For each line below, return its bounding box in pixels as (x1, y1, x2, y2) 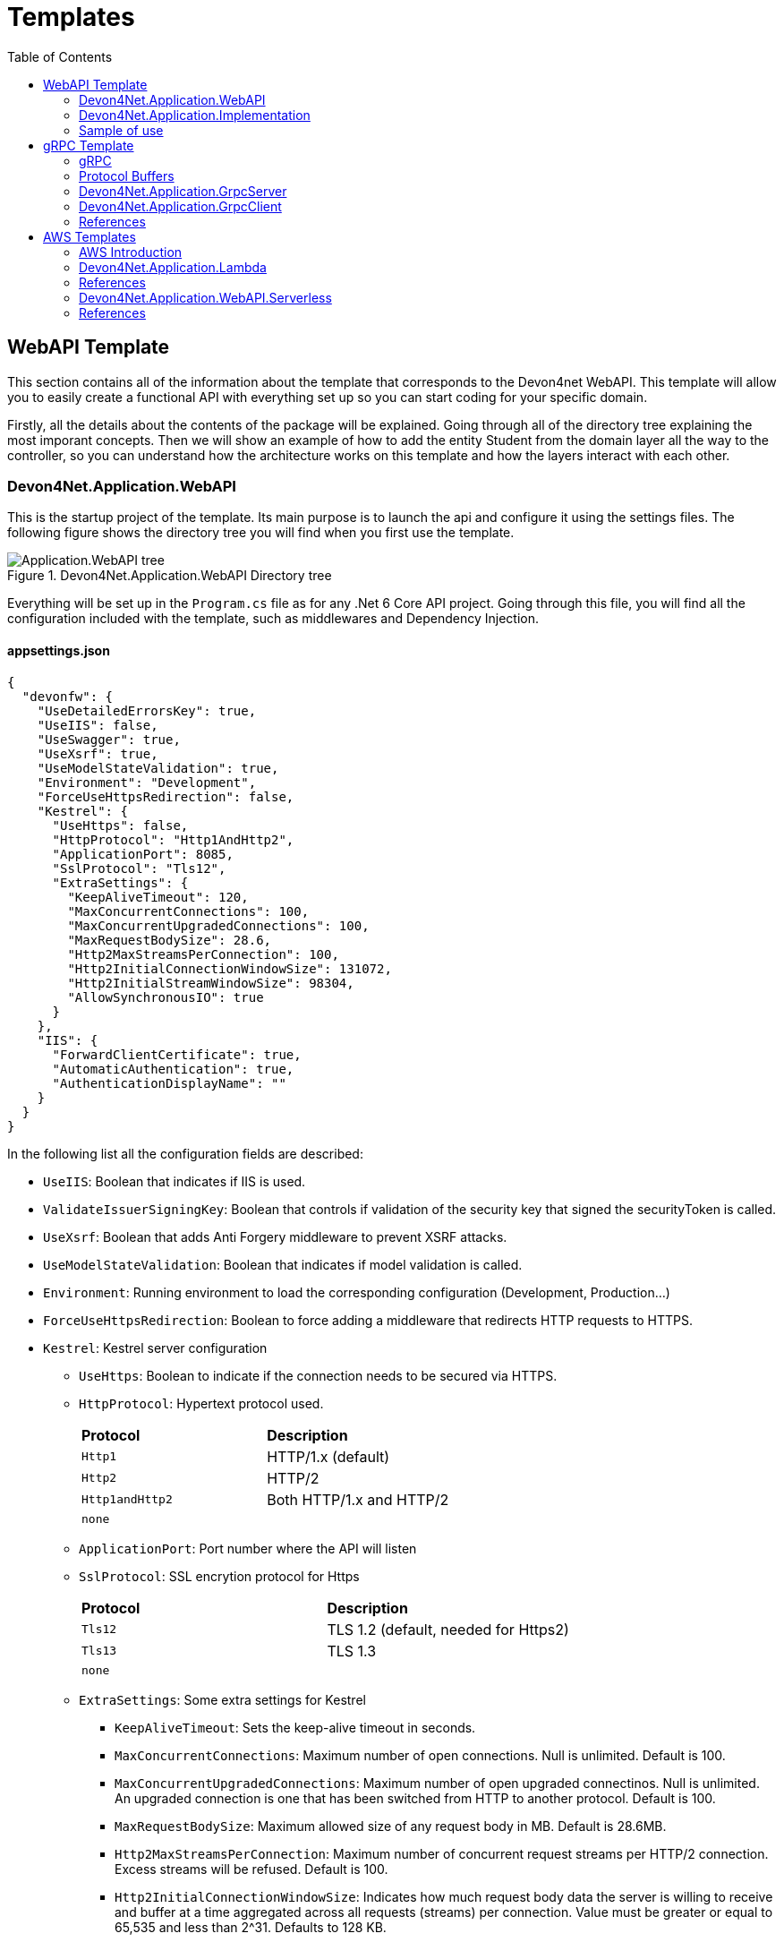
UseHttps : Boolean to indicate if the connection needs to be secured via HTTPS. (79, 1367, 558, 1383)
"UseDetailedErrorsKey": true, (37, 703, 257, 718)
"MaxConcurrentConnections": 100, (67, 903, 310, 919)
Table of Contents (7, 48, 113, 64)
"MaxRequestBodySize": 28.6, (67, 932, 272, 947)
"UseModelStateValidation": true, (37, 760, 279, 775)
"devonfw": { (21, 689, 114, 704)
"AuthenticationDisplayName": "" (52, 1075, 286, 1091)
